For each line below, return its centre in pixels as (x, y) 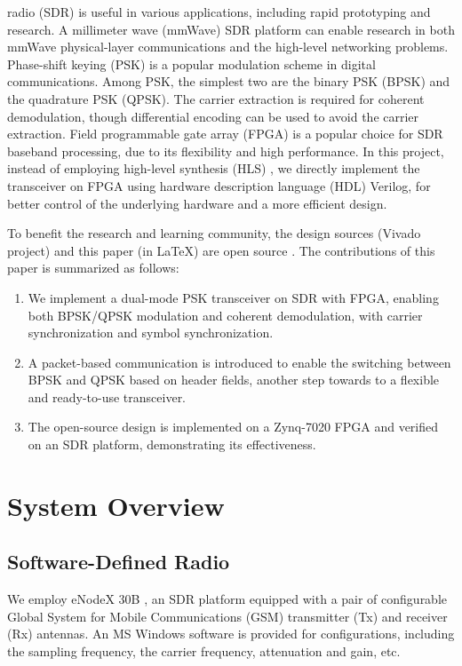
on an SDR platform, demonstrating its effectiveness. (172, 444)
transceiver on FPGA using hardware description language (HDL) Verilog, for (219, 185)
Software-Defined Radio (119, 562)
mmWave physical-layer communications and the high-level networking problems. (228, 47)
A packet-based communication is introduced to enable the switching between (239, 362)
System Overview (116, 505)
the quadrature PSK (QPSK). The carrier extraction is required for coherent (216, 98)
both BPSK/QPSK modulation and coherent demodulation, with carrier (225, 315)
